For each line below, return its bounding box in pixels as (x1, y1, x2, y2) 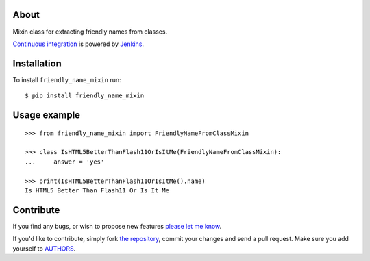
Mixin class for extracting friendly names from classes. (12, 27, 168, 36)
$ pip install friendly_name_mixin (25, 92, 145, 99)
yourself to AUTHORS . (12, 244, 76, 253)
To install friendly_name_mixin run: (12, 75, 121, 84)
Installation (12, 58, 62, 69)
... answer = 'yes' (25, 158, 105, 166)
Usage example (12, 110, 81, 121)
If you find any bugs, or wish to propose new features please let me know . (12, 222, 222, 230)
